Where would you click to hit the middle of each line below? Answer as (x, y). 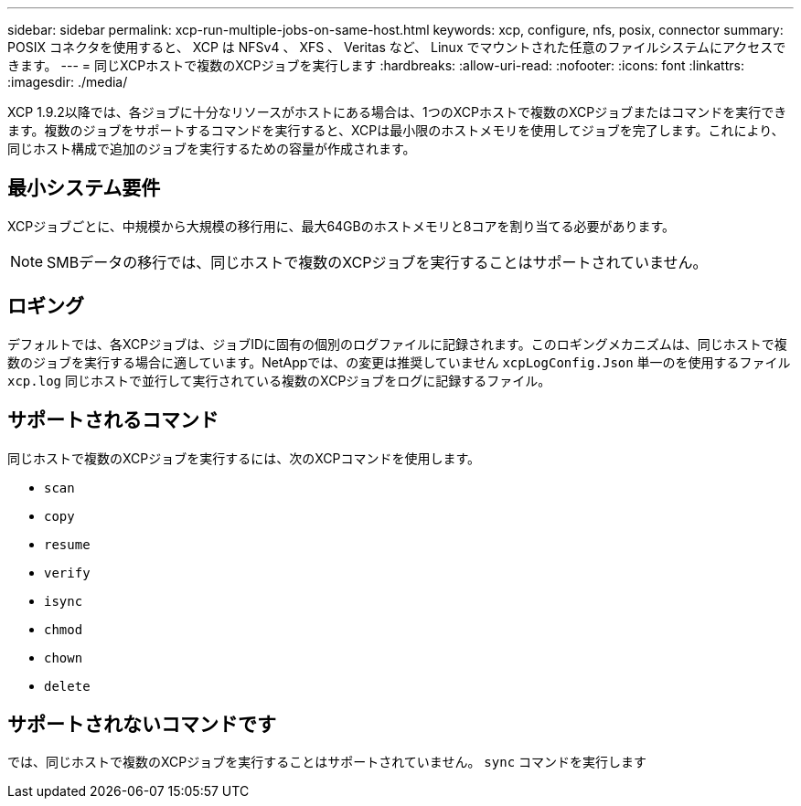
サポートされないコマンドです (142, 724)
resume (67, 544)
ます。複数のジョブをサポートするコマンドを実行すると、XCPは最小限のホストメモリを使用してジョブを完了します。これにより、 (396, 130)
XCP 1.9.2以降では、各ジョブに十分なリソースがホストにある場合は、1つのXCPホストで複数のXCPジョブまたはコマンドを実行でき (397, 112)
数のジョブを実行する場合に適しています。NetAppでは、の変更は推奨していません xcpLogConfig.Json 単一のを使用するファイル (399, 362)
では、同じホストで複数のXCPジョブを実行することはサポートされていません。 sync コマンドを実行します (327, 762)
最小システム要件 (84, 188)
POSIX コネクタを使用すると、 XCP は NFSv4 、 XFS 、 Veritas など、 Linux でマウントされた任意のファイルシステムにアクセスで (397, 47)
